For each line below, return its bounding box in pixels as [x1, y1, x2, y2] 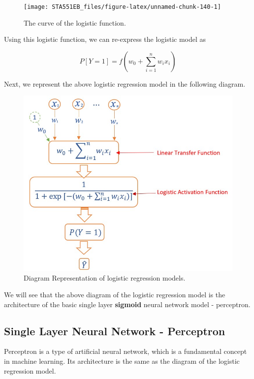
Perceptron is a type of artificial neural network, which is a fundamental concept [4, 346, 247, 356]
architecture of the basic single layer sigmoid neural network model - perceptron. [4, 299, 251, 309]
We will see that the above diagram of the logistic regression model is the [4, 289, 225, 299]
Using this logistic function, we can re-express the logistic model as [4, 34, 206, 44]
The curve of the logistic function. [24, 17, 126, 28]
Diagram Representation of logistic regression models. [24, 273, 186, 283]
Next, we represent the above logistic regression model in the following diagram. [4, 78, 246, 89]
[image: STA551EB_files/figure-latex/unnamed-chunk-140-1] [24, 3, 221, 10]
